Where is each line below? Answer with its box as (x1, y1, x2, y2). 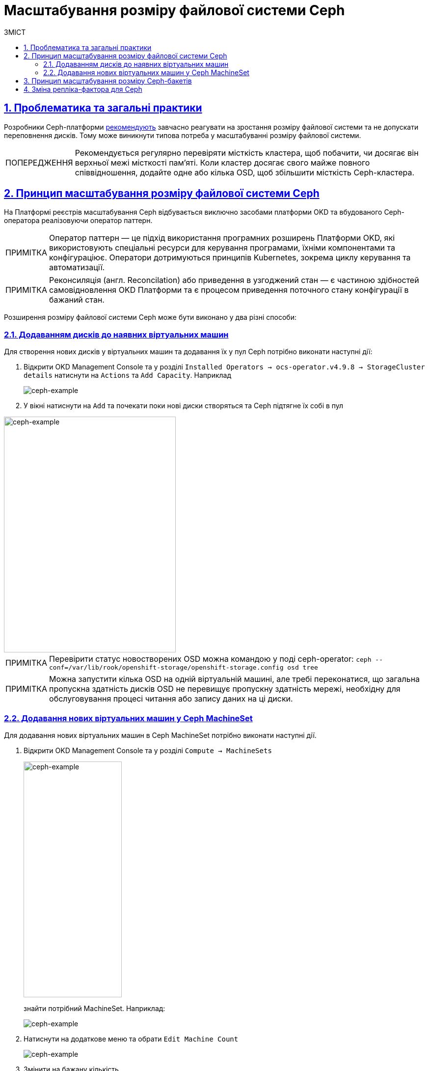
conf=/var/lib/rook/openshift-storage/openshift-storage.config (49, 664, 284, 672)
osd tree (287, 664, 318, 672)
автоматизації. (49, 262, 105, 273)
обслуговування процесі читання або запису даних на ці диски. (49, 694, 293, 704)
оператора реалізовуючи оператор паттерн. (4, 216, 153, 225)
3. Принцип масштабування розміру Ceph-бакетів (24, 76, 192, 85)
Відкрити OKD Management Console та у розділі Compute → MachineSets (24, 746, 272, 755)
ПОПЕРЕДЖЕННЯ (5, 157, 73, 168)
